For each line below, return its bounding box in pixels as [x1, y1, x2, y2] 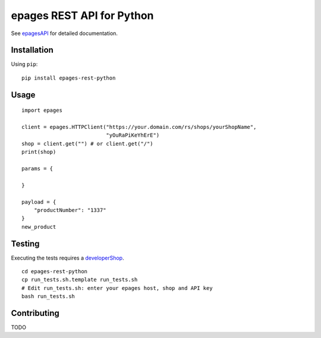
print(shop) [21, 149, 56, 156]
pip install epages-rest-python [21, 74, 116, 81]
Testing [11, 238, 40, 249]
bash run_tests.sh [21, 293, 75, 300]
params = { [21, 165, 53, 172]
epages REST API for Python [11, 9, 154, 22]
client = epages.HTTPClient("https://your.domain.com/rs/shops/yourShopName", [21, 124, 257, 131]
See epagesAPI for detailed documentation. [11, 30, 118, 37]
